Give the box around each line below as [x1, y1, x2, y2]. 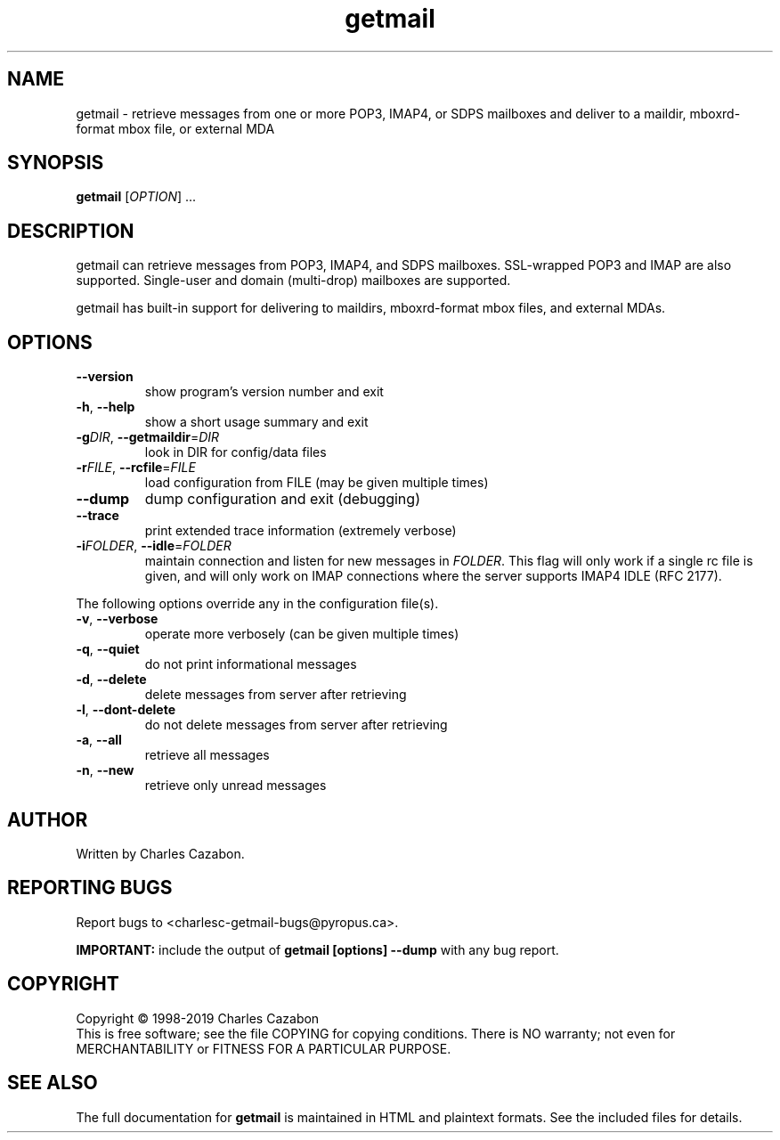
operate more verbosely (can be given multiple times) [144, 626, 459, 642]
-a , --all [76, 732, 122, 748]
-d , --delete [76, 672, 147, 688]
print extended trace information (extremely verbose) [144, 523, 457, 539]
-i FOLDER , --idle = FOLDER [76, 538, 232, 554]
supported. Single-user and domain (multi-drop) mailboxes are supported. [76, 273, 511, 289]
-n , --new [76, 762, 134, 778]
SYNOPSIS [7, 151, 104, 175]
